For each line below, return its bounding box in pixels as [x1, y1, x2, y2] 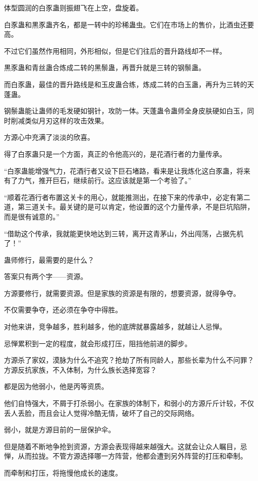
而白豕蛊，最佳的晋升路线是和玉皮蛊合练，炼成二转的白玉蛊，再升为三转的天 [4, 79, 254, 89]
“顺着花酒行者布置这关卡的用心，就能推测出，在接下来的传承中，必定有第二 [4, 192, 251, 202]
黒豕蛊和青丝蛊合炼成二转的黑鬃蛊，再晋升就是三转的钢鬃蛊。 [4, 62, 205, 73]
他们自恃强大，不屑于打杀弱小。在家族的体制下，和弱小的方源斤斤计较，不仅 [4, 398, 254, 408]
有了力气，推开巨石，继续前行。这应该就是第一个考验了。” [4, 175, 192, 186]
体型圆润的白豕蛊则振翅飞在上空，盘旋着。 [4, 2, 143, 12]
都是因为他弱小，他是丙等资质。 [4, 381, 108, 391]
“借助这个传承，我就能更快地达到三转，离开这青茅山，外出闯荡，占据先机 [4, 228, 244, 238]
